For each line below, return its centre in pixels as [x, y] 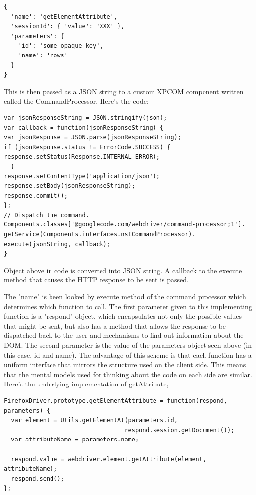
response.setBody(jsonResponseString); [70, 186]
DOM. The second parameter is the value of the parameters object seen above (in [128, 345]
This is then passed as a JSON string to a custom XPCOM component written [124, 91]
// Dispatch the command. [47, 215]
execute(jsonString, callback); [57, 244]
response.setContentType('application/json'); [82, 176]
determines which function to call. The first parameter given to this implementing [128, 306]
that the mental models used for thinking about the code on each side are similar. [128, 374]
